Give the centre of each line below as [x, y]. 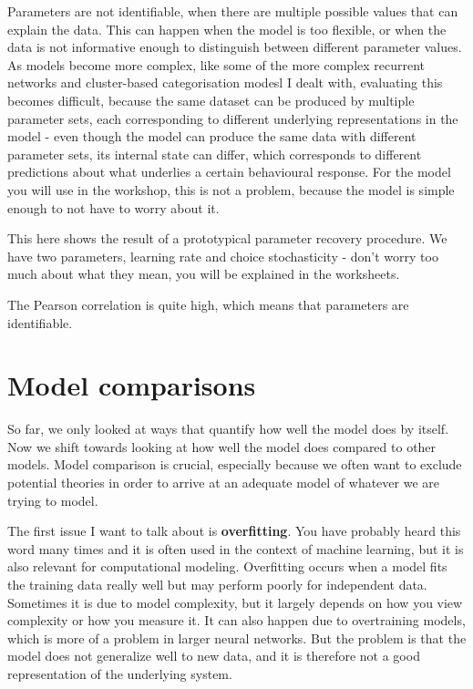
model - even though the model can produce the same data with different [212, 136]
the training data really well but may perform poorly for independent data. [217, 584]
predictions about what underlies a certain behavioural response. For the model [229, 172]
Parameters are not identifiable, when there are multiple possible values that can [233, 11]
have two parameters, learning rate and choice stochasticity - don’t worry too [223, 256]
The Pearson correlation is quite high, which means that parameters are [208, 304]
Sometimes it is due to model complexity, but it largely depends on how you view [235, 602]
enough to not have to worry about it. [113, 207]
